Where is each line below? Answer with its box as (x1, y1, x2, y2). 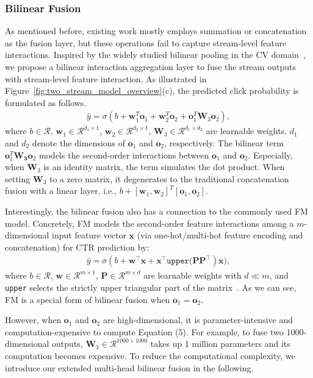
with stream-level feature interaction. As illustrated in (5, 72, 207, 85)
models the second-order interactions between (39, 148, 209, 161)
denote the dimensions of (32, 137, 126, 149)
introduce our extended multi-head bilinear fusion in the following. (5, 361, 254, 374)
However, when (5, 313, 62, 326)
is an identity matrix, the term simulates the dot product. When (43, 160, 285, 173)
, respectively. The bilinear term (164, 137, 284, 149)
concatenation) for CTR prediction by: (5, 240, 149, 253)
